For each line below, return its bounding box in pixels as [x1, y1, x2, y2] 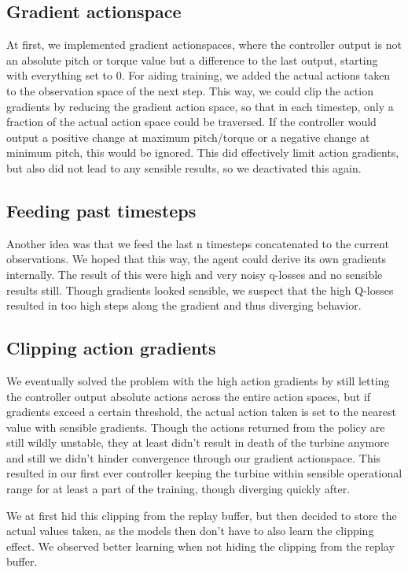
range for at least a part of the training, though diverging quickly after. [6, 481, 351, 497]
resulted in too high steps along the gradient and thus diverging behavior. [6, 297, 362, 314]
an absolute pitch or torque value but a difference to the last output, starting [6, 51, 378, 68]
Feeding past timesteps [6, 198, 197, 222]
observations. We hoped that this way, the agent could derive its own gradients [6, 251, 387, 267]
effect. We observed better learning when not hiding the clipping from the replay [6, 537, 395, 554]
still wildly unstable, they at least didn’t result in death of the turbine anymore [6, 434, 389, 451]
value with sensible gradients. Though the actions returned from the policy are [6, 418, 385, 435]
